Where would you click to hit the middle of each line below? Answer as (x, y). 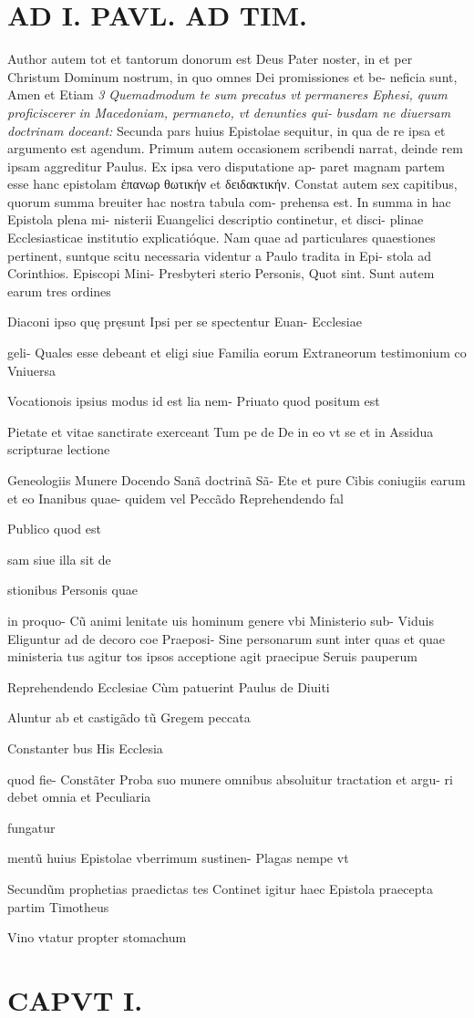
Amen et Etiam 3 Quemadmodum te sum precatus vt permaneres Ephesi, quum (227, 94)
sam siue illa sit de (59, 559)
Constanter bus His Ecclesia (85, 748)
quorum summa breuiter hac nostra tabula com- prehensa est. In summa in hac (229, 201)
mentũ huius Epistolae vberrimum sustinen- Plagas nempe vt (178, 858)
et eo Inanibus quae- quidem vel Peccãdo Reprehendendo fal (175, 498)
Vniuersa (32, 370)
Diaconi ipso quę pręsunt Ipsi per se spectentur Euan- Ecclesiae (185, 322)
